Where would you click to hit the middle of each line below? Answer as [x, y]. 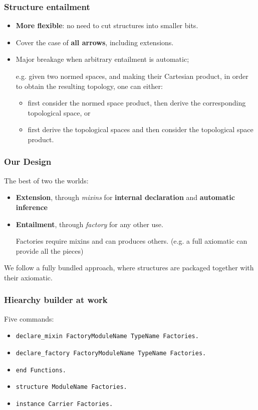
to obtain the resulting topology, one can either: [89, 86]
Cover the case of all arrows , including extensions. [95, 42]
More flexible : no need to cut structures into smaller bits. [107, 25]
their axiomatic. [28, 277]
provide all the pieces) [50, 250]
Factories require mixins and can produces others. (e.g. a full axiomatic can [132, 241]
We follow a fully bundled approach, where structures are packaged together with [129, 268]
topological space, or [59, 112]
